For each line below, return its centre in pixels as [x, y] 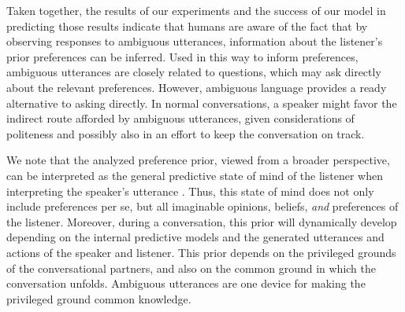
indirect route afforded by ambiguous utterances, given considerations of [180, 118]
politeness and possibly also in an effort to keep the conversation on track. [186, 133]
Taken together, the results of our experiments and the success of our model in [196, 10]
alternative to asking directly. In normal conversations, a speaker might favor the [202, 103]
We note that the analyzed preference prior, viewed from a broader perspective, [198, 160]
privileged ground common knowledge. [99, 298]
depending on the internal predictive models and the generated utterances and [195, 237]
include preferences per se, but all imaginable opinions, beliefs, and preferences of [202, 206]
